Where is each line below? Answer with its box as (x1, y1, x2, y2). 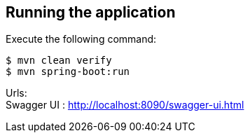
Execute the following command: (6, 33, 157, 46)
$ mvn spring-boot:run (6, 66, 130, 78)
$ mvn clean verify (6, 55, 112, 67)
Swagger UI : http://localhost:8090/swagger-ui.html (6, 99, 244, 111)
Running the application (6, 4, 176, 21)
